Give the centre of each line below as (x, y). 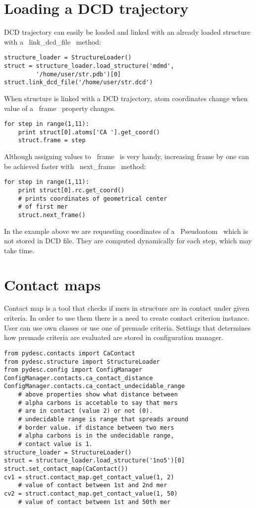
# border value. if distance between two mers (96, 427)
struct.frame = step (52, 141)
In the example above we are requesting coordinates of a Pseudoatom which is (126, 231)
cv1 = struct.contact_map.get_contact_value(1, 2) (89, 477)
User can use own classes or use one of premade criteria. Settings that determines (128, 327)
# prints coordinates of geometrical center (93, 198)
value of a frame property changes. (60, 108)
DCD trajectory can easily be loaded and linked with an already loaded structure (127, 32)
